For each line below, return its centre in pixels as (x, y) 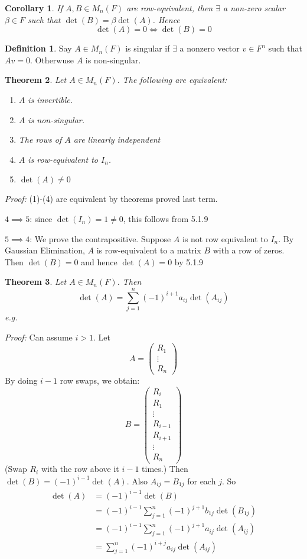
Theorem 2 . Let (36, 80)
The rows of (40, 139)
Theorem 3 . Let (36, 282)
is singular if (148, 48)
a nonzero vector (210, 48)
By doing (21, 380)
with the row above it (80, 469)
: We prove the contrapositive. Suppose (100, 238)
